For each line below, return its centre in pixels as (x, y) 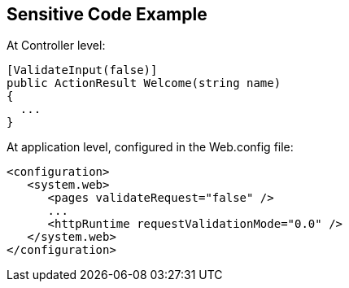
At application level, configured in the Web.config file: (150, 147)
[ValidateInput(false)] (82, 70)
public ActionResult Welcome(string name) (144, 83)
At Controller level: (56, 46)
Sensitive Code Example (107, 14)
